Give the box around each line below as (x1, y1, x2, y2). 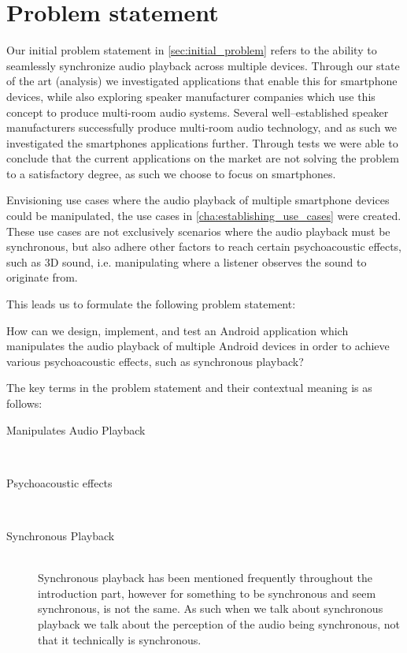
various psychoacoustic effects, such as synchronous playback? (6, 353, 304, 369)
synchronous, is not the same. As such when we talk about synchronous (38, 600, 383, 617)
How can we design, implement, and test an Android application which (6, 322, 349, 338)
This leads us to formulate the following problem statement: (6, 296, 296, 312)
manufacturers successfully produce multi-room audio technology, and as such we (6, 119, 398, 136)
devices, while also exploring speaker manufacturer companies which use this (6, 88, 376, 104)
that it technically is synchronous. (38, 631, 202, 647)
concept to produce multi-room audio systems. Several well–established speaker (6, 103, 389, 120)
